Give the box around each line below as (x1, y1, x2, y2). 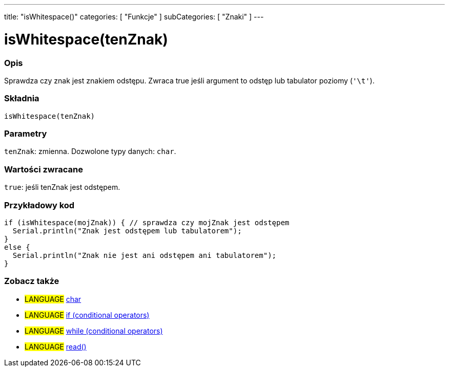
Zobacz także (4, 276, 59, 287)
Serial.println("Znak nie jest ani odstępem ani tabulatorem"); (12, 251, 277, 259)
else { (4, 243, 30, 251)
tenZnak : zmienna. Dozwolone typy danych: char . (4, 147, 176, 156)
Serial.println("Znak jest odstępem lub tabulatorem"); (12, 226, 242, 235)
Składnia (4, 93, 39, 104)
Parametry (4, 128, 47, 139)
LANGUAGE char (25, 294, 81, 303)
